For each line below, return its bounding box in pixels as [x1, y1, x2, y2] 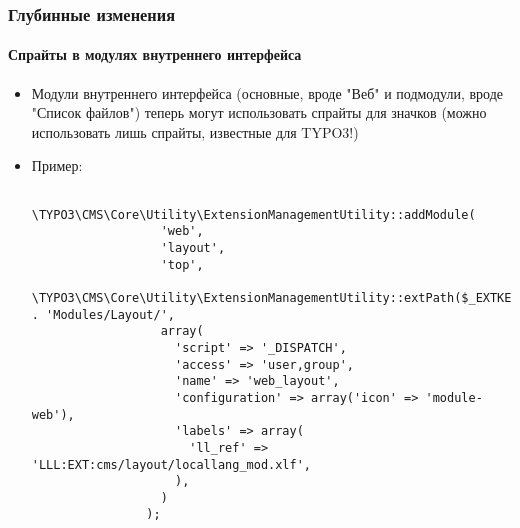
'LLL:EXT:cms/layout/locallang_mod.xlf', [31, 457, 311, 472]
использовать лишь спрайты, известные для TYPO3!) [31, 121, 359, 142]
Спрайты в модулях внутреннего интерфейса [8, 44, 302, 65]
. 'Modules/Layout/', [31, 307, 175, 322]
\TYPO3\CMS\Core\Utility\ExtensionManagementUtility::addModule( [31, 207, 476, 222]
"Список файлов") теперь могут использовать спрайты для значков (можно [31, 102, 487, 123]
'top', [160, 257, 204, 272]
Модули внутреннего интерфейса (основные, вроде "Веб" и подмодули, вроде [31, 82, 504, 103]
